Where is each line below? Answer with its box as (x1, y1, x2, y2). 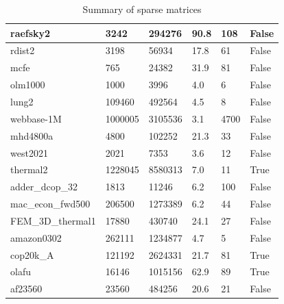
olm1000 (10, 77, 45, 92)
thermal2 (10, 162, 48, 177)
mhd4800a (10, 128, 54, 142)
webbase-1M (10, 111, 62, 125)
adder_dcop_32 (10, 179, 78, 194)
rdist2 (10, 43, 35, 58)
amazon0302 (10, 230, 62, 244)
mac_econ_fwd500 (10, 197, 91, 211)
